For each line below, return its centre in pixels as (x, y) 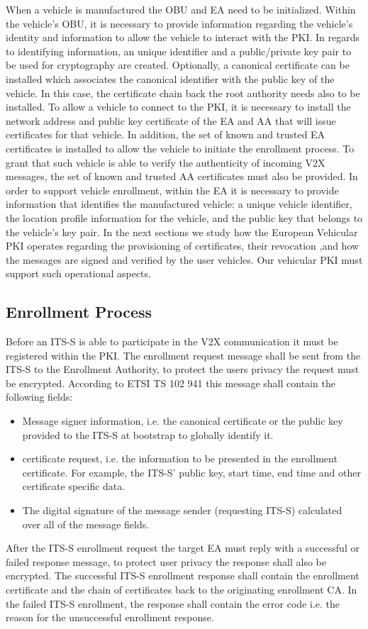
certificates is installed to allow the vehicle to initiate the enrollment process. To (180, 148)
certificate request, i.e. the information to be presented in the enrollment (180, 458)
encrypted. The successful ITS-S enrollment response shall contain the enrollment (183, 575)
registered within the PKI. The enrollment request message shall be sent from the (183, 355)
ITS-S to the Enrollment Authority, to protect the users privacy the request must (183, 369)
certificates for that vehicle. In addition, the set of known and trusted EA (166, 134)
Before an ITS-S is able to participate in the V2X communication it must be (172, 341)
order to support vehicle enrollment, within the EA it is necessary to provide (172, 190)
